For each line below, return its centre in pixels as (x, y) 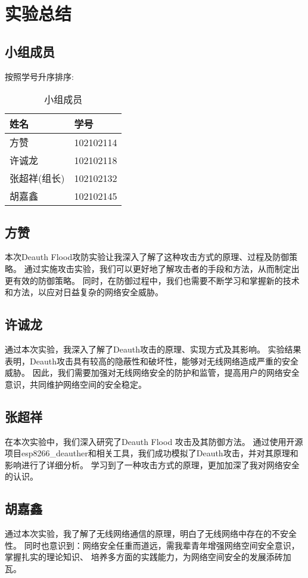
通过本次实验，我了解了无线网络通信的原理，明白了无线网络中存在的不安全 (151, 534)
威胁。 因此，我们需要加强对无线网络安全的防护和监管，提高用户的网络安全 (152, 373)
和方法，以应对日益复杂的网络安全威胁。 (84, 292)
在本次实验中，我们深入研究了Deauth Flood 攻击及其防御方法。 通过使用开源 (154, 441)
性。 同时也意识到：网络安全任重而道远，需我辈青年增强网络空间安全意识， (152, 545)
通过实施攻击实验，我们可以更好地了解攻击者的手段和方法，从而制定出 (162, 268)
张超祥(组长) (37, 178)
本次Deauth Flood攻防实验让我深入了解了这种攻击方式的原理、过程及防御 (147, 257)
